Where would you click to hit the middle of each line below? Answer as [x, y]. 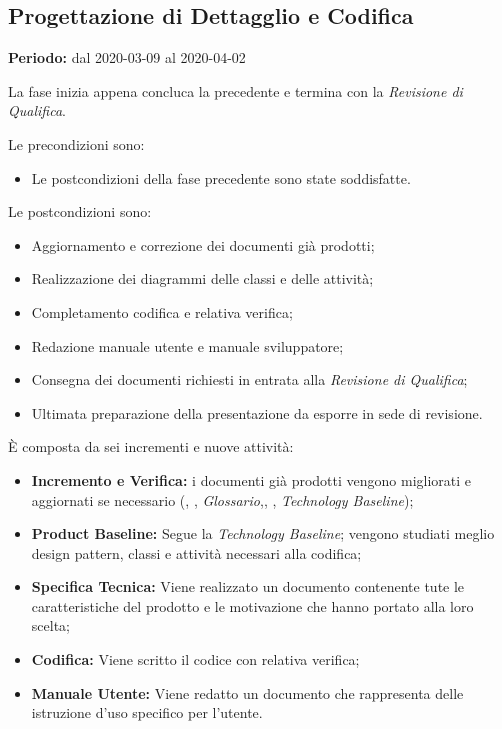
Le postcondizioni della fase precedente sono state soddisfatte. [221, 177]
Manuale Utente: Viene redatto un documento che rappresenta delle [247, 692]
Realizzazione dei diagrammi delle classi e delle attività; [202, 278]
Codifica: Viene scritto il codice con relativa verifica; [195, 659]
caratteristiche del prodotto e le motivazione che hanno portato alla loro [252, 605]
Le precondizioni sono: [76, 143]
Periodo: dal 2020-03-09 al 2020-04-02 [127, 57]
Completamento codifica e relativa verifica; [162, 311]
